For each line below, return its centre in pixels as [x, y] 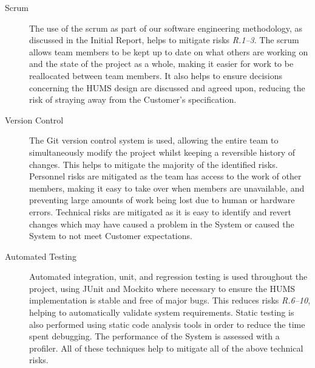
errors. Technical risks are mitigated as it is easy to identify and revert [160, 211]
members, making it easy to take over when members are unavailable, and [167, 188]
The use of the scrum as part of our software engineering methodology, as [166, 28]
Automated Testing [41, 256]
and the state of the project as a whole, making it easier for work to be [161, 64]
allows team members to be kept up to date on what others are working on [169, 51]
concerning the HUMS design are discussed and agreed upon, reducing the [167, 87]
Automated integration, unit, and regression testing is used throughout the [168, 276]
